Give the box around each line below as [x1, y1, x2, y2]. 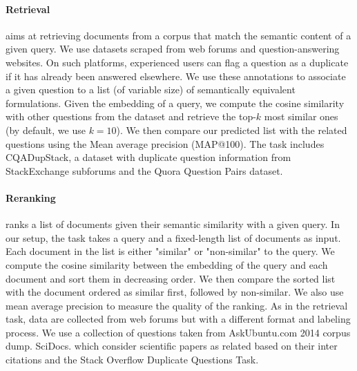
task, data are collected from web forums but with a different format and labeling [6, 312, 351, 326]
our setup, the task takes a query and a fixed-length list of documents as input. [6, 230, 341, 245]
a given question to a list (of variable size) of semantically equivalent [6, 82, 296, 97]
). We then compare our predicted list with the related [116, 122, 347, 137]
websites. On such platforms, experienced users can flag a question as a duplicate [6, 55, 349, 69]
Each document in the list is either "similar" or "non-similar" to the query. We [6, 244, 335, 258]
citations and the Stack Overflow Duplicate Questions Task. [6, 352, 259, 367]
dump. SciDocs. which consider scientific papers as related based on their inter [6, 339, 338, 353]
